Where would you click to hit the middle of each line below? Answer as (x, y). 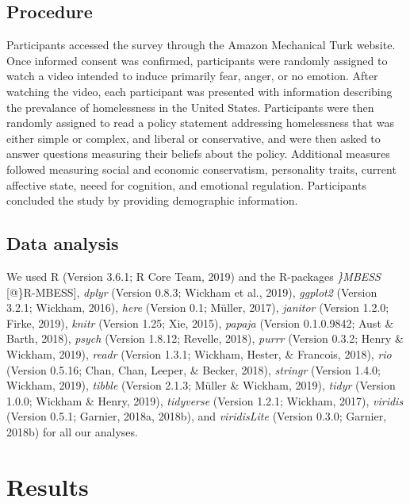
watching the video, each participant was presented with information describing (199, 91)
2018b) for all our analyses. (72, 431)
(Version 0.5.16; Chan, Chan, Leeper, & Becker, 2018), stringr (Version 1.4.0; (194, 369)
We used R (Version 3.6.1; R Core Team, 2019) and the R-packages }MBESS (194, 276)
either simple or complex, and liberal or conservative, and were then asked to (194, 138)
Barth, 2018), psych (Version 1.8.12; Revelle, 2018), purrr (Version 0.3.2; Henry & (205, 338)
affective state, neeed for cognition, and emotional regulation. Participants (186, 184)
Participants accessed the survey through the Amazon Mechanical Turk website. (201, 45)
